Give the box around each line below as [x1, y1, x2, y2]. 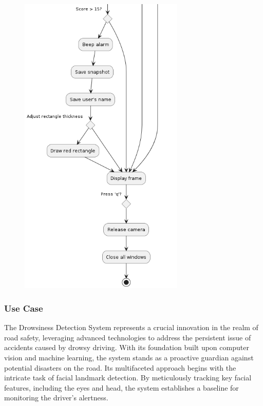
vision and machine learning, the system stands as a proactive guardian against [4, 352, 254, 362]
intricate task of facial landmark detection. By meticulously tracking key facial [4, 372, 252, 383]
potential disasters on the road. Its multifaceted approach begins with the [4, 362, 236, 373]
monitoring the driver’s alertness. [4, 392, 108, 403]
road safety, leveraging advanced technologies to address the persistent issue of [4, 332, 251, 342]
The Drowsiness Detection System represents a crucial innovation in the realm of [4, 322, 258, 333]
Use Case [4, 301, 43, 314]
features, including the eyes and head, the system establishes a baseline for [4, 382, 239, 393]
